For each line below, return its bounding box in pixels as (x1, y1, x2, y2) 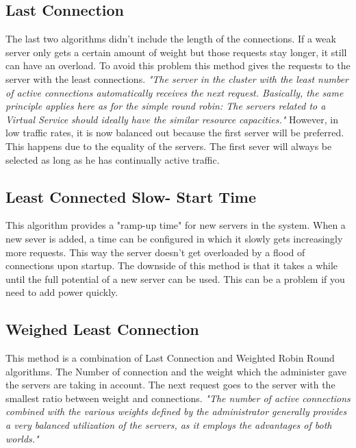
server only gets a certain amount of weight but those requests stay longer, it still (5, 45, 347, 59)
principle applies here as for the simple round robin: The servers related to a (5, 99, 326, 113)
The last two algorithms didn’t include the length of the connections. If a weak (5, 32, 336, 46)
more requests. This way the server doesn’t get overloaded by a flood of (5, 245, 305, 259)
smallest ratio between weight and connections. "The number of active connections (5, 390, 351, 405)
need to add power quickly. (5, 285, 118, 299)
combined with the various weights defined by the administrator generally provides (5, 404, 347, 419)
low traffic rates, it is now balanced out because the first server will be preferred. (5, 125, 344, 140)
